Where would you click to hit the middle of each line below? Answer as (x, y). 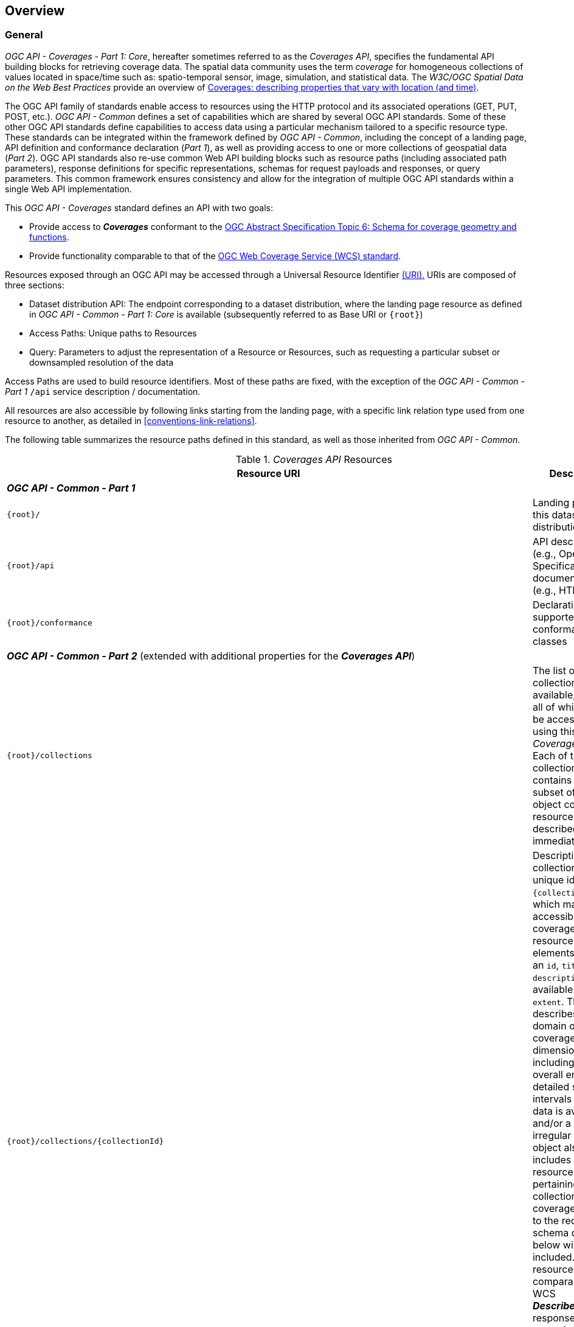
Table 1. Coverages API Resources (314, 459)
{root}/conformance (50, 623)
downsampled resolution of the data (102, 362)
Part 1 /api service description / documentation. (103, 391)
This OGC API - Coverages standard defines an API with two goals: (139, 207)
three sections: (35, 285)
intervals (552, 1099)
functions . (49, 237)
